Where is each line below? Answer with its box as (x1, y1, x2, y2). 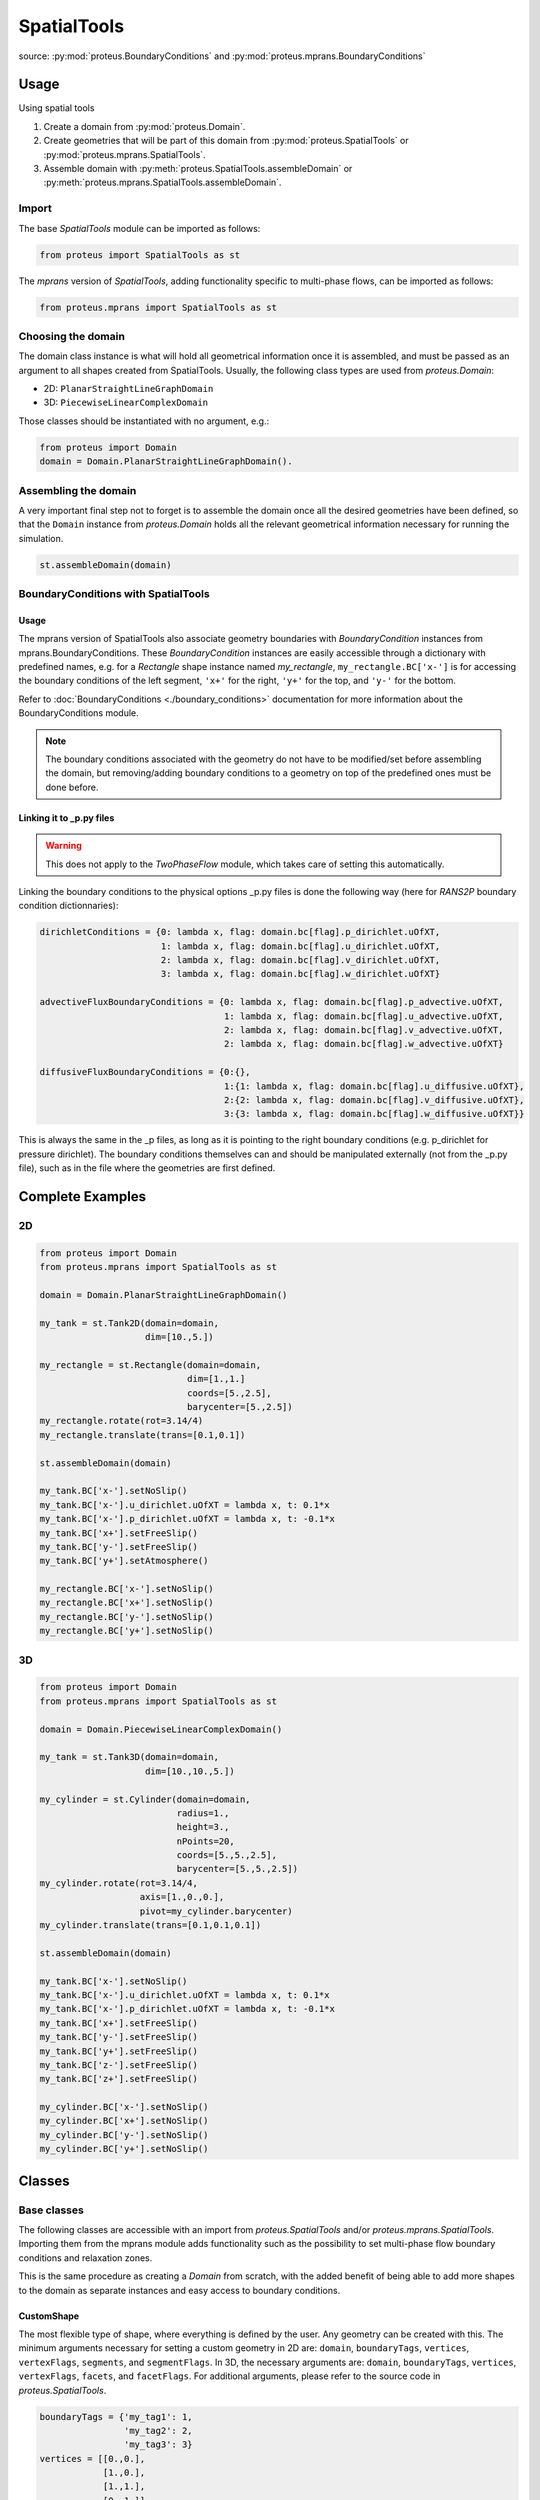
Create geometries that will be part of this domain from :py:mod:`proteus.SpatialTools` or (43, 135, 409, 147)
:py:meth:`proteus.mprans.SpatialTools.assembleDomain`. (43, 176, 282, 189)
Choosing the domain (18, 329, 125, 343)
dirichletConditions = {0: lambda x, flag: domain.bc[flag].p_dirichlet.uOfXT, (39, 926, 441, 938)
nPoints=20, (176, 1835, 235, 1847)
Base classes (18, 2203, 84, 2217)
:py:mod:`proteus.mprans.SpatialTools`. (43, 148, 206, 160)
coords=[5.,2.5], (186, 1387, 272, 1399)
